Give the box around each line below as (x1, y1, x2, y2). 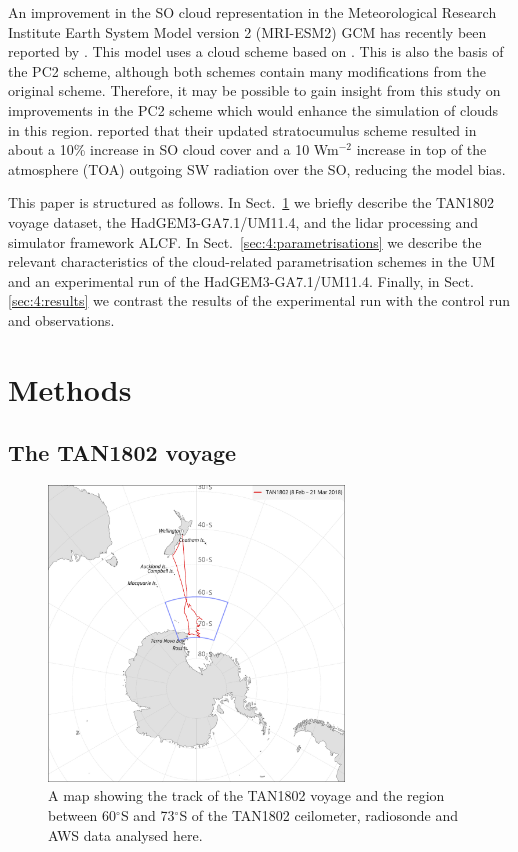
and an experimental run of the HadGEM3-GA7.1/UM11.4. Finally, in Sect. (8, 270, 474, 291)
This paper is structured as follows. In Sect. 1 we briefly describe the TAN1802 (8, 192, 494, 213)
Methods (8, 368, 132, 409)
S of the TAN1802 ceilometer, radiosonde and (179, 805, 458, 826)
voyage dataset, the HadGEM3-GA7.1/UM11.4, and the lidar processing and (8, 211, 479, 232)
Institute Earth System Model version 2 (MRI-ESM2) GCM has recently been (8, 21, 487, 42)
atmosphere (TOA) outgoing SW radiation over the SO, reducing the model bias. (8, 158, 506, 179)
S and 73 (120, 805, 175, 826)
